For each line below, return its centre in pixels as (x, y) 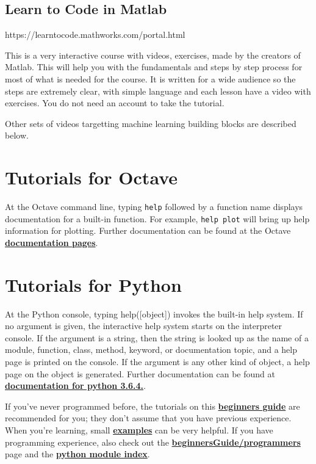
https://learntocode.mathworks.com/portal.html (95, 34)
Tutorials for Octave (91, 177)
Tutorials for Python (93, 284)
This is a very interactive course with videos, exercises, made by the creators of (153, 55)
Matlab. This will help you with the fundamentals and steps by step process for (154, 67)
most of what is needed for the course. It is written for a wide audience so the (150, 78)
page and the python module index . (77, 454)
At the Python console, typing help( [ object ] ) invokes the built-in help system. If (154, 314)
